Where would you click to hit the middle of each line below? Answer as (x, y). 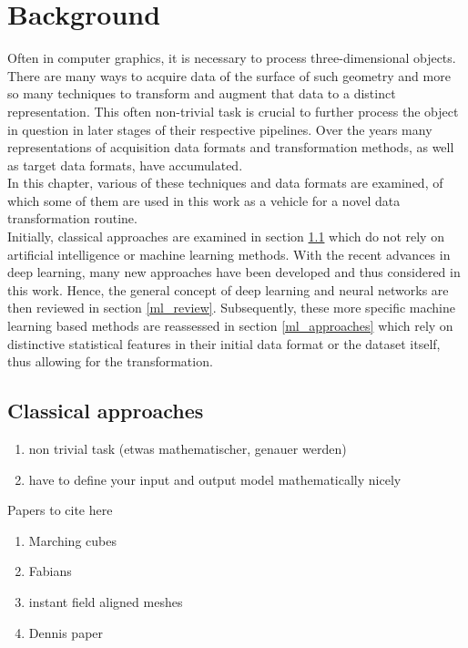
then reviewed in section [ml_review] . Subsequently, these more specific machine (231, 308)
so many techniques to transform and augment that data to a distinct (202, 93)
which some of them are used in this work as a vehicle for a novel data (204, 200)
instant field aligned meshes (106, 601)
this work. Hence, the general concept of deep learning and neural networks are (228, 289)
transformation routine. (72, 218)
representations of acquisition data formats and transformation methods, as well (231, 147)
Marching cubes (72, 540)
